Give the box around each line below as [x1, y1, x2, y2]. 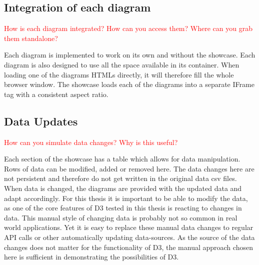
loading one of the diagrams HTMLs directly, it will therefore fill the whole [4, 69, 234, 79]
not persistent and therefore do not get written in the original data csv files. [4, 173, 237, 183]
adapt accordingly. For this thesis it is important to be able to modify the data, [4, 192, 248, 203]
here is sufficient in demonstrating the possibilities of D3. [4, 251, 179, 262]
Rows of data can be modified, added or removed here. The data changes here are [4, 163, 254, 173]
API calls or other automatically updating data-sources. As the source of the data [4, 231, 255, 242]
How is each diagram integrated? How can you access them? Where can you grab [4, 23, 252, 33]
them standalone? [4, 32, 58, 43]
